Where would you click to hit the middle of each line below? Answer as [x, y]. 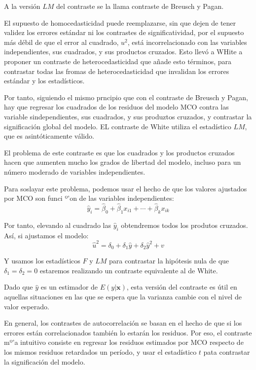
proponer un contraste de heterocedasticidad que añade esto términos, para [118, 61]
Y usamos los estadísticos [42, 261]
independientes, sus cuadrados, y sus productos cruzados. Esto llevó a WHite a [123, 52]
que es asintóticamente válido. [49, 136]
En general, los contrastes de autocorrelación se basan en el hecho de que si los [123, 323]
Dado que [18, 287]
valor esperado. [27, 306]
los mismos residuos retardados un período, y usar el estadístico [100, 352]
